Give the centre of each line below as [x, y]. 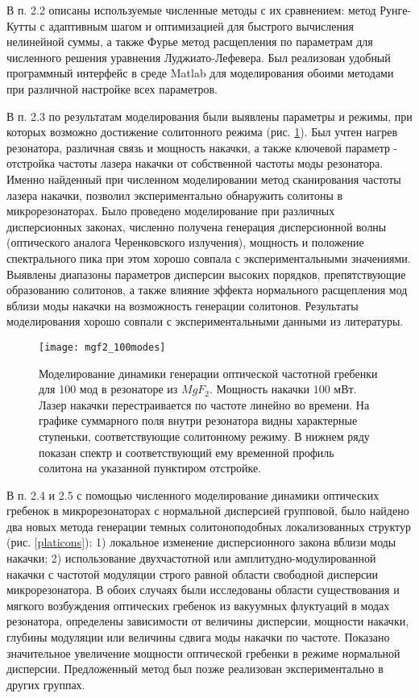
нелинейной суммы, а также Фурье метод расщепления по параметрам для [190, 42]
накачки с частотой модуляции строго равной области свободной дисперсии [193, 573]
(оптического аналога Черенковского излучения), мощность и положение [185, 242]
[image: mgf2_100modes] [102, 347]
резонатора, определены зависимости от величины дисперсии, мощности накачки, [208, 621]
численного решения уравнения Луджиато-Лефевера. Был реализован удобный [199, 57]
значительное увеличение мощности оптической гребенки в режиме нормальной [203, 652]
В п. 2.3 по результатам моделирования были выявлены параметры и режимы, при [209, 116]
